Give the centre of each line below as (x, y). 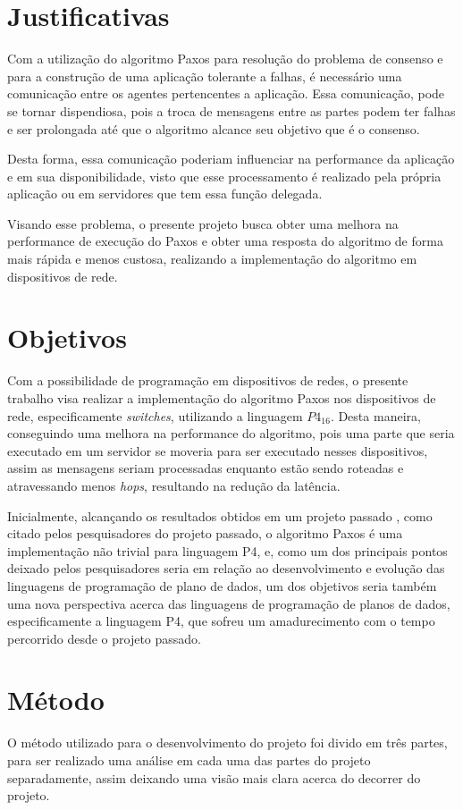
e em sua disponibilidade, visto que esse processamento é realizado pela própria (224, 176)
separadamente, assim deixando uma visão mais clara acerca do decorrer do (214, 777)
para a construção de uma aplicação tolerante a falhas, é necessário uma (205, 76)
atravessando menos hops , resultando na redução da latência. (174, 485)
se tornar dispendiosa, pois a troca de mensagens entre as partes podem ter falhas (231, 110)
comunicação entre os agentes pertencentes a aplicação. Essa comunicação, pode (226, 93)
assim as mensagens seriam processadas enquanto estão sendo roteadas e (206, 468)
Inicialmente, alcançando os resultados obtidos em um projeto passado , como (220, 515)
